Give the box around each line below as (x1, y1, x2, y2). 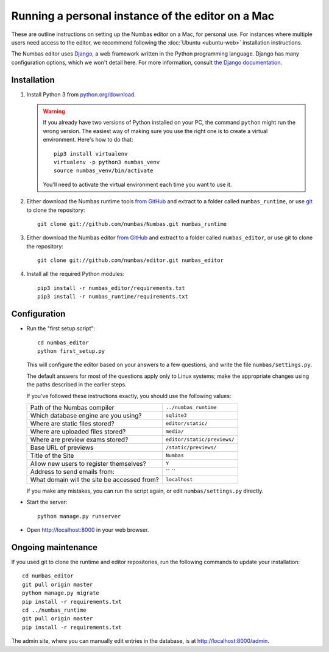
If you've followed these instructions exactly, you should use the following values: (26, 392, 232, 399)
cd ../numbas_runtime (22, 606, 87, 614)
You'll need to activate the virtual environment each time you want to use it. (43, 181, 232, 188)
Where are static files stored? (30, 419, 115, 427)
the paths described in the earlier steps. (26, 381, 127, 388)
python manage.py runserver (37, 513, 121, 520)
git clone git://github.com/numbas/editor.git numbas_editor (37, 257, 224, 264)
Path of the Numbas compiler (30, 403, 115, 411)
